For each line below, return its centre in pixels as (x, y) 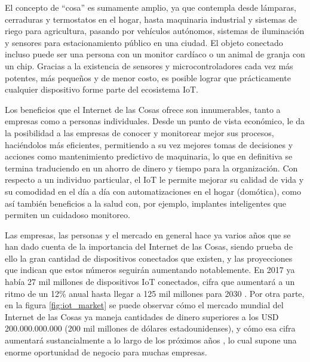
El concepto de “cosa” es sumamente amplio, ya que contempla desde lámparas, (151, 7)
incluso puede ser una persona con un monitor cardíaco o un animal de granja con (155, 54)
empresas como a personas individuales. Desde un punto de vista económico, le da (155, 121)
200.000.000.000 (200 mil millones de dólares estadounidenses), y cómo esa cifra (150, 328)
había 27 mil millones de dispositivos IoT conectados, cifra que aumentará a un (150, 282)
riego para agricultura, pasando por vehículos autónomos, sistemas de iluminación (155, 31)
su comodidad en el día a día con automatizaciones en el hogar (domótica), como (153, 191)
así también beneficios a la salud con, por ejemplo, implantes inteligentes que (145, 203)
